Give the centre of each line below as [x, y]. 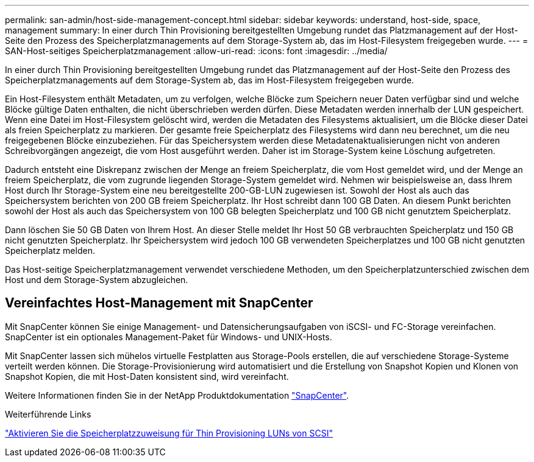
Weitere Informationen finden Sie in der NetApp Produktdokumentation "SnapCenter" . [177, 395]
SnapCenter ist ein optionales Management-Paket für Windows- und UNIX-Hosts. [169, 337]
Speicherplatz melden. [50, 250]
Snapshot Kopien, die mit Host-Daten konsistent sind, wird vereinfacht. [147, 376]
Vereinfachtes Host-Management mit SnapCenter [159, 303]
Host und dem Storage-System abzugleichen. [97, 280]
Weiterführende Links [48, 414]
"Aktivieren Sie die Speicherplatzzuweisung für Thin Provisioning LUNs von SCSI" [169, 433]
